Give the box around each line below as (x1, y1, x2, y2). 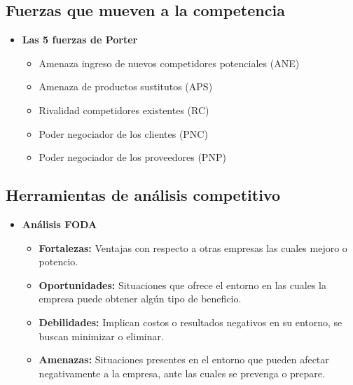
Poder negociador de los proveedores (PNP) (39, 150, 226, 164)
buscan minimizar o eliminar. (39, 328, 164, 343)
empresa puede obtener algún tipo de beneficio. (39, 291, 242, 306)
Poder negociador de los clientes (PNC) (39, 126, 208, 141)
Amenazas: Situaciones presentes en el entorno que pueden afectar (39, 352, 329, 367)
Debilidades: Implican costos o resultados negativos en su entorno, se (39, 314, 342, 329)
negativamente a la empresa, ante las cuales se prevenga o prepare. (39, 365, 325, 380)
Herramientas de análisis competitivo (6, 184, 280, 206)
